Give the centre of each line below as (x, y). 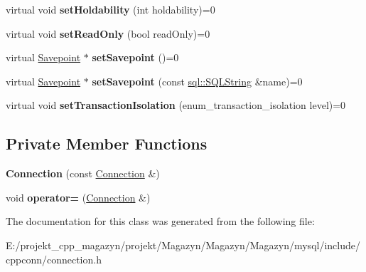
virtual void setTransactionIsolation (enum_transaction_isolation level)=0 (176, 105)
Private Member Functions (107, 143)
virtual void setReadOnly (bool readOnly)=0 (108, 33)
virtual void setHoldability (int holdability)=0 (111, 9)
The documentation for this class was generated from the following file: (160, 221)
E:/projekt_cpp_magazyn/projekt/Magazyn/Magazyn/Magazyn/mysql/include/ (183, 245)
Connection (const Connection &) (83, 173)
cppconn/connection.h (54, 259)
